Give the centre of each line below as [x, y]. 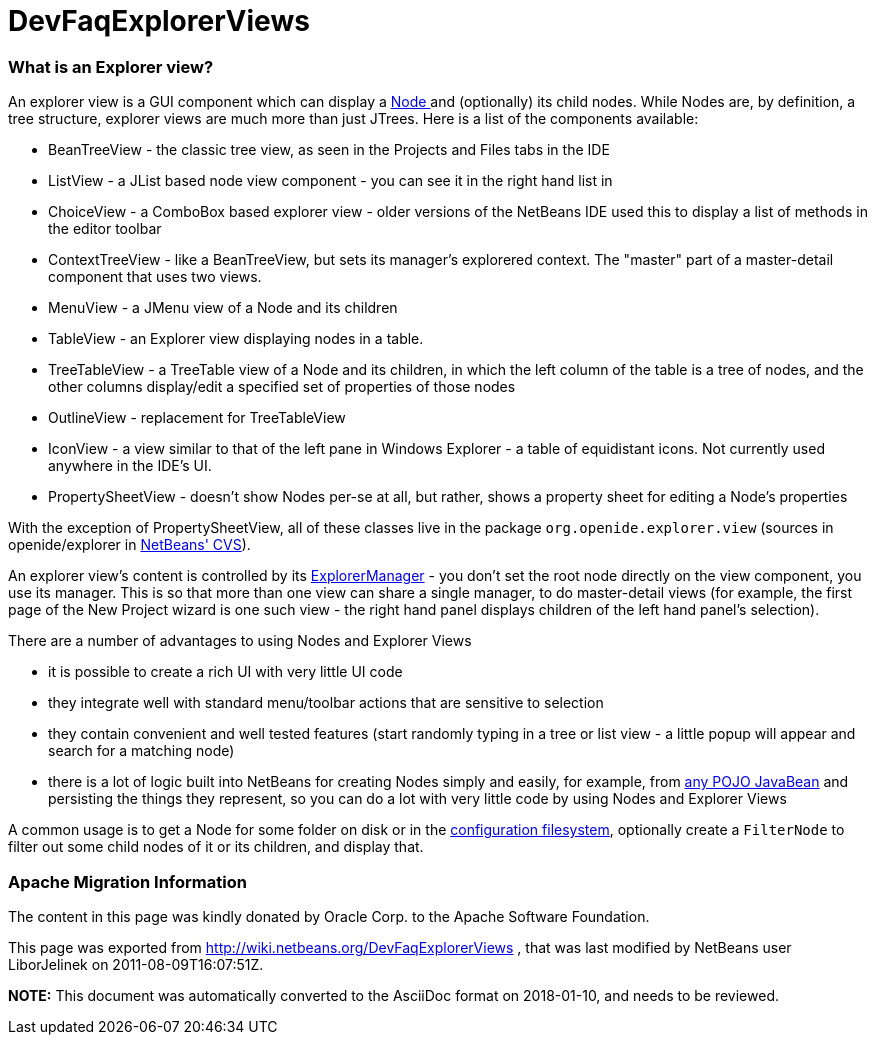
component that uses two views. [155, 277]
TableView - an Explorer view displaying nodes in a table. [236, 339]
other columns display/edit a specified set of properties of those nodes [282, 387]
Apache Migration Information [127, 881]
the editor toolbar [105, 229]
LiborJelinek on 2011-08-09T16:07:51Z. [136, 964]
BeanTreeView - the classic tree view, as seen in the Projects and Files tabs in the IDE [329, 150]
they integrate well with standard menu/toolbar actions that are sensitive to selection [326, 703]
